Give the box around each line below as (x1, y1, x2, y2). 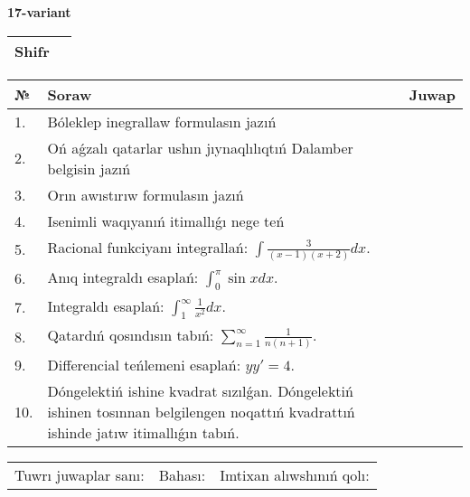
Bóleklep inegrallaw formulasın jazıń (47, 110, 277, 132)
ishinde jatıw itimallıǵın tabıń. (47, 421, 240, 443)
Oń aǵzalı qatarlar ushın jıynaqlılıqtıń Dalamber (47, 136, 353, 158)
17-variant (7, 3, 71, 21)
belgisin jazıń (47, 157, 131, 179)
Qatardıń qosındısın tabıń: (47, 324, 214, 345)
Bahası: (158, 464, 206, 485)
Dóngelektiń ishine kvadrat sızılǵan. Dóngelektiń (47, 380, 353, 401)
